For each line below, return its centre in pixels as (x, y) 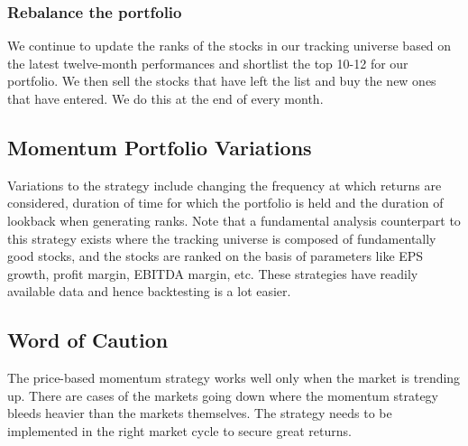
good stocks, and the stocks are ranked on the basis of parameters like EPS (216, 256)
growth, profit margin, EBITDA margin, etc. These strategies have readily (213, 273)
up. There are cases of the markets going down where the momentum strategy (223, 395)
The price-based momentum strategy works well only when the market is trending (234, 378)
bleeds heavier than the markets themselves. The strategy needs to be (200, 413)
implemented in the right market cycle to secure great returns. (179, 430)
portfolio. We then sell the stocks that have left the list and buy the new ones (222, 81)
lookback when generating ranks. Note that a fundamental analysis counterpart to (234, 220)
